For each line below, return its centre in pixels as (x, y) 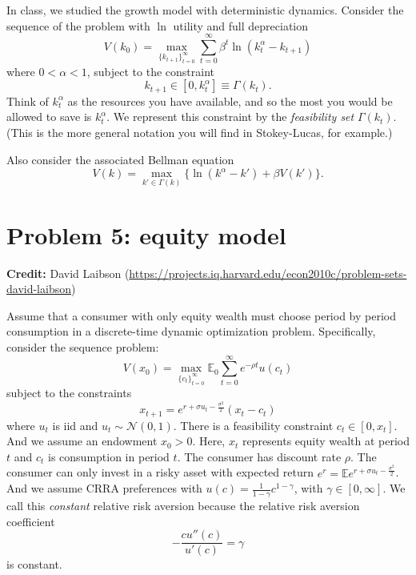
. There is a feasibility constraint (253, 425)
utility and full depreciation (241, 25)
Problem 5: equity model (146, 234)
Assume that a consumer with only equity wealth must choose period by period (201, 315)
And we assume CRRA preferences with (104, 488)
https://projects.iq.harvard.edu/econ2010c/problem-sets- (268, 273)
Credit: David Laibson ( (68, 273)
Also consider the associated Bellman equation (120, 159)
